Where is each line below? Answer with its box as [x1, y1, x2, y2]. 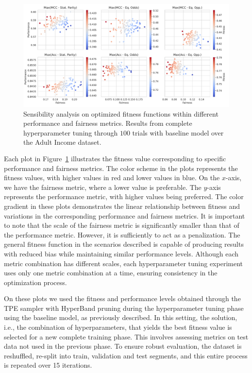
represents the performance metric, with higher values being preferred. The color [4, 191, 244, 202]
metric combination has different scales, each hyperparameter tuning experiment [4, 258, 243, 268]
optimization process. [4, 277, 67, 287]
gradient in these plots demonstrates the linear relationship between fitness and [4, 201, 240, 211]
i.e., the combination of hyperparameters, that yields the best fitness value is [4, 322, 232, 332]
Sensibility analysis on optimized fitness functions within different [23, 108, 218, 119]
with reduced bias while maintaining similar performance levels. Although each [4, 248, 239, 258]
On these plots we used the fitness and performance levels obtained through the [4, 293, 241, 304]
